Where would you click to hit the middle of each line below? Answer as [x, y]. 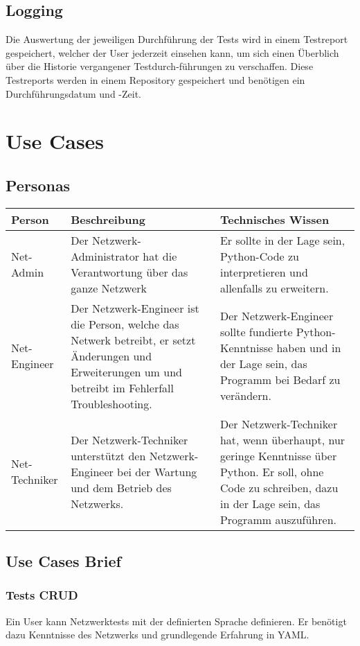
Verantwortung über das [129, 272]
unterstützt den [108, 455]
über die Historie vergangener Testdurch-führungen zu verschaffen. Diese [160, 66]
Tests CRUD [42, 595]
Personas [38, 185]
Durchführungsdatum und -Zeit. [74, 93]
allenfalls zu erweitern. [274, 288]
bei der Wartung [157, 471]
